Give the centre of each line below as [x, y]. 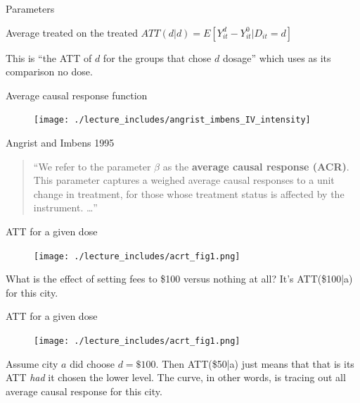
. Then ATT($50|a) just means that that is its [255, 363]
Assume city [32, 363]
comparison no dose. [49, 72]
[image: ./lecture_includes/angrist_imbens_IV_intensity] [172, 120]
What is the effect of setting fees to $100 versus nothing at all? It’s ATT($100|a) [179, 279]
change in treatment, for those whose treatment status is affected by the [189, 193]
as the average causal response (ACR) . [256, 166]
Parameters [30, 8]
